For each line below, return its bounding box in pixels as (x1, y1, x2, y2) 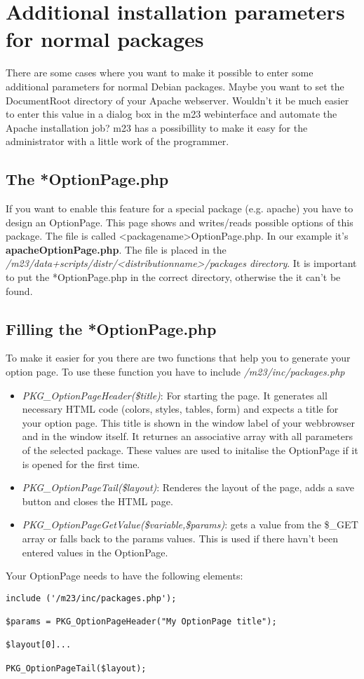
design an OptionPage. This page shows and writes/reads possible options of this (6, 214, 353, 229)
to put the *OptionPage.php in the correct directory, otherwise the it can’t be (6, 270, 341, 284)
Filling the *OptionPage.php (6, 317, 217, 339)
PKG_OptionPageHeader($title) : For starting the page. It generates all (22, 387, 328, 402)
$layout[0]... (6, 640, 72, 650)
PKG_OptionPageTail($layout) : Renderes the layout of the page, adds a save (22, 480, 354, 495)
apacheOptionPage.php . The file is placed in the (6, 242, 227, 256)
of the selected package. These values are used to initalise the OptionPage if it (22, 443, 358, 457)
